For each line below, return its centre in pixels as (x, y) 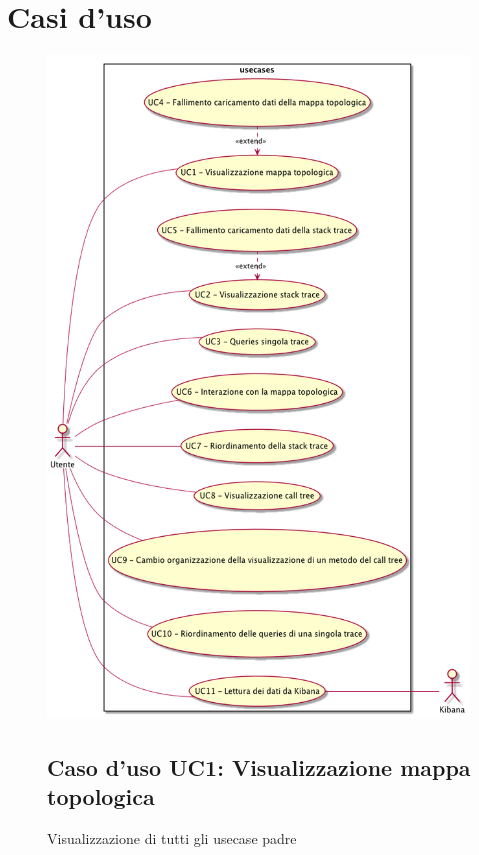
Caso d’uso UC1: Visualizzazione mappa (259, 766)
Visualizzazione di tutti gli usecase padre (172, 838)
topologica (101, 796)
